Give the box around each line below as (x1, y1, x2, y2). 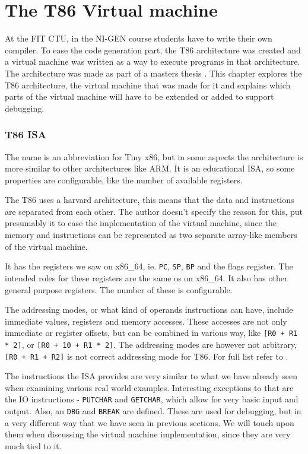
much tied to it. (5, 439, 62, 452)
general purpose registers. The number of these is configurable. (5, 283, 233, 296)
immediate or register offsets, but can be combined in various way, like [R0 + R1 (5, 326, 298, 339)
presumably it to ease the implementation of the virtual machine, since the (5, 217, 277, 229)
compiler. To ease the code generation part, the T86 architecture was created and (5, 43, 301, 56)
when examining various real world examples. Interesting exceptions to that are (5, 381, 294, 393)
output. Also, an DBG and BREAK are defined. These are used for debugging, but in (5, 405, 301, 417)
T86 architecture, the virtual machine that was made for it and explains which (5, 78, 291, 91)
